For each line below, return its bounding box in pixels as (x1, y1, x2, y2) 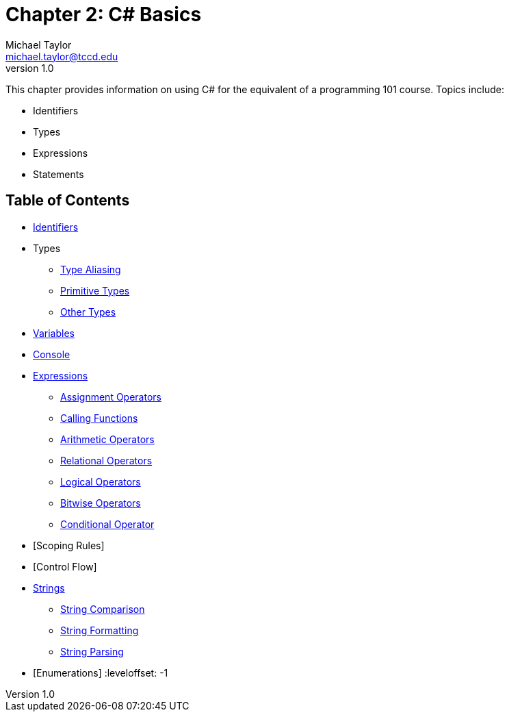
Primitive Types (60, 284, 130, 297)
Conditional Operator (60, 518, 155, 530)
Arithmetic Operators (60, 433, 155, 445)
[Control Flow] (33, 560, 97, 573)
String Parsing (60, 645, 124, 657)
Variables (33, 327, 75, 339)
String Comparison (60, 603, 145, 615)
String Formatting (60, 624, 139, 636)
